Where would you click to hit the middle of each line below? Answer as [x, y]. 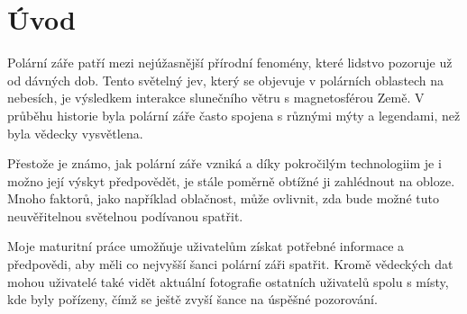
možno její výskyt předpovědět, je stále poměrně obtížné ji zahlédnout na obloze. [231, 180]
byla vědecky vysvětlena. [75, 133]
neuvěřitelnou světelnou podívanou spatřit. [125, 215]
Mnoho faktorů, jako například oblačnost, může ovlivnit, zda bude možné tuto [223, 198]
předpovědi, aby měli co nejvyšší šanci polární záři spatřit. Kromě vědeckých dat [230, 264]
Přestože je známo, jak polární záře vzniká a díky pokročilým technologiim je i [224, 163]
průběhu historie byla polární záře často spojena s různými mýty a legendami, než [234, 115]
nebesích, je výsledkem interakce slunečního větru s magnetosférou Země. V [216, 98]
